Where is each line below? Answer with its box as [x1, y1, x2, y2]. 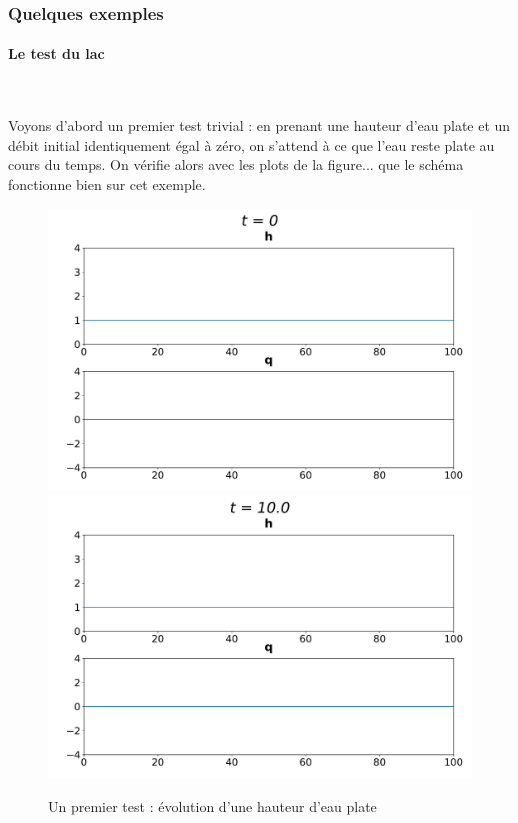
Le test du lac [8, 43, 105, 64]
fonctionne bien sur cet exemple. [8, 174, 206, 195]
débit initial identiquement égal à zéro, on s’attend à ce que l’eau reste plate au [8, 134, 495, 155]
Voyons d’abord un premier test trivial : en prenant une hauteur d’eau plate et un [8, 115, 511, 136]
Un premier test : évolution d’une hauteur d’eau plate [48, 795, 377, 816]
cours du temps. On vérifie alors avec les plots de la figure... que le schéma [8, 154, 464, 175]
